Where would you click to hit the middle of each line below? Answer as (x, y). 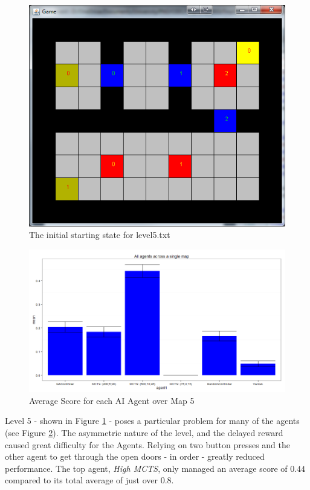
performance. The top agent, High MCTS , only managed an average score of (146, 468)
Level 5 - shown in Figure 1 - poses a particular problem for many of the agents (152, 421)
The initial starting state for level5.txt (100, 235)
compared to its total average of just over (82, 480)
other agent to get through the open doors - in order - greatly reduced (135, 456)
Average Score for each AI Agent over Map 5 (112, 400)
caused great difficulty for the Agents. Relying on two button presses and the (148, 444)
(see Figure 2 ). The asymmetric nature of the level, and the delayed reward (144, 433)
